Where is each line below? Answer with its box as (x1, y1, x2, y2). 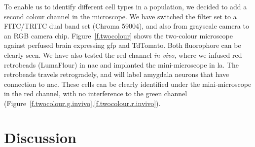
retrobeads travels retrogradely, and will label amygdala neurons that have (4, 69, 229, 79)
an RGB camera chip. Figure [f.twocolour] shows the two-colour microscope (4, 30, 233, 40)
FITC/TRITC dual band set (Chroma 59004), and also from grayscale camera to (4, 21, 249, 31)
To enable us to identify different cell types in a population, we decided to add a (4, 1, 247, 11)
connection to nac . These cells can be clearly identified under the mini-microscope (4, 78, 252, 89)
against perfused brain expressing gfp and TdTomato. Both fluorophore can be (4, 40, 241, 50)
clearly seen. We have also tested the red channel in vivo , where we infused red (4, 49, 242, 60)
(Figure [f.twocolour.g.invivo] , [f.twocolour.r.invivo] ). (4, 98, 161, 108)
